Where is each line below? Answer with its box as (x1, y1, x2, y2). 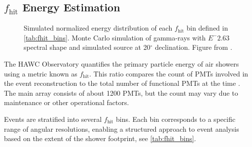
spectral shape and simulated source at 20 (24, 42, 150, 52)
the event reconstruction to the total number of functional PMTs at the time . (4, 78, 240, 88)
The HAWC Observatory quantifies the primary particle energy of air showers (4, 58, 239, 69)
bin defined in (186, 23, 228, 33)
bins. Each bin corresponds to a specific (116, 113, 236, 124)
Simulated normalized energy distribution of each (24, 23, 173, 33)
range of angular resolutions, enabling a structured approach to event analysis (4, 123, 239, 134)
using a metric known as (4, 68, 77, 78)
